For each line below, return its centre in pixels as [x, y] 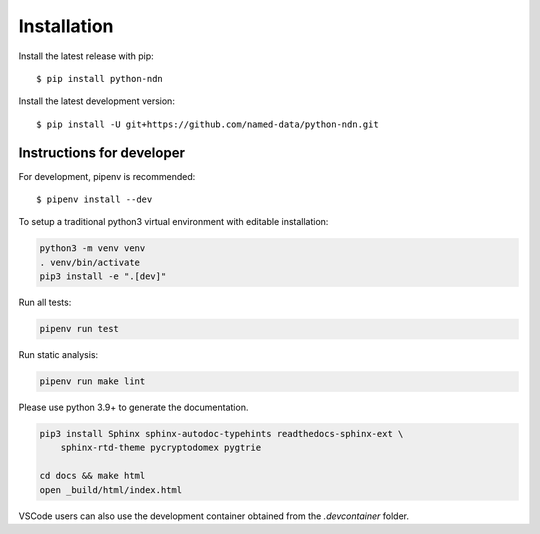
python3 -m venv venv [92, 248]
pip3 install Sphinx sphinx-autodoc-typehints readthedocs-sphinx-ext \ [221, 434]
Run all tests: [45, 302]
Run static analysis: [58, 355]
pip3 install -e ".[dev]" [103, 276]
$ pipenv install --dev [94, 199]
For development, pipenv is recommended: [107, 176]
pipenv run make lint [92, 381]
